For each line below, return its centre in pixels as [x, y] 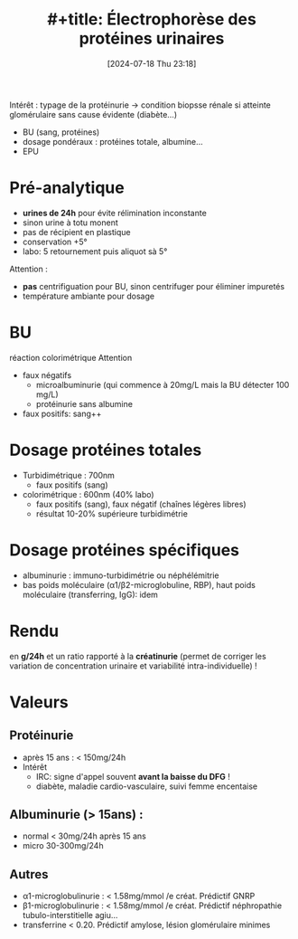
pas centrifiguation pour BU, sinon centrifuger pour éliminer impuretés [154, 286]
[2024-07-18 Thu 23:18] [152, 63]
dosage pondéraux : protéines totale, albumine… [112, 141]
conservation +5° [55, 242]
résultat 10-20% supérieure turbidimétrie [112, 513]
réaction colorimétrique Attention [71, 357]
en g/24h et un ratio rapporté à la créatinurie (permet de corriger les [138, 656]
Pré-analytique [67, 188]
